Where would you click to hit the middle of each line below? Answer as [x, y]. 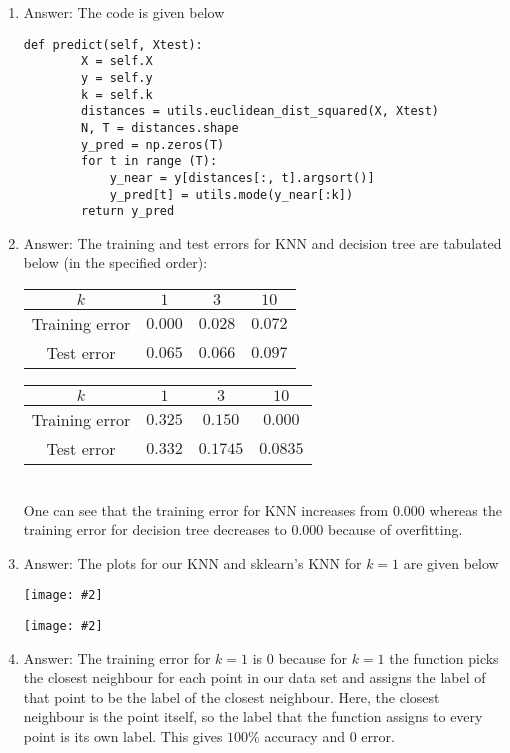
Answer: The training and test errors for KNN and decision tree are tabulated [262, 242]
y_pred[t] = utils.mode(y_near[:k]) [231, 194]
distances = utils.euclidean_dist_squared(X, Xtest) [260, 111]
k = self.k [117, 94]
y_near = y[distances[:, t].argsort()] [242, 177]
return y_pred [128, 211]
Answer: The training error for [117, 657]
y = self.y [117, 77]
